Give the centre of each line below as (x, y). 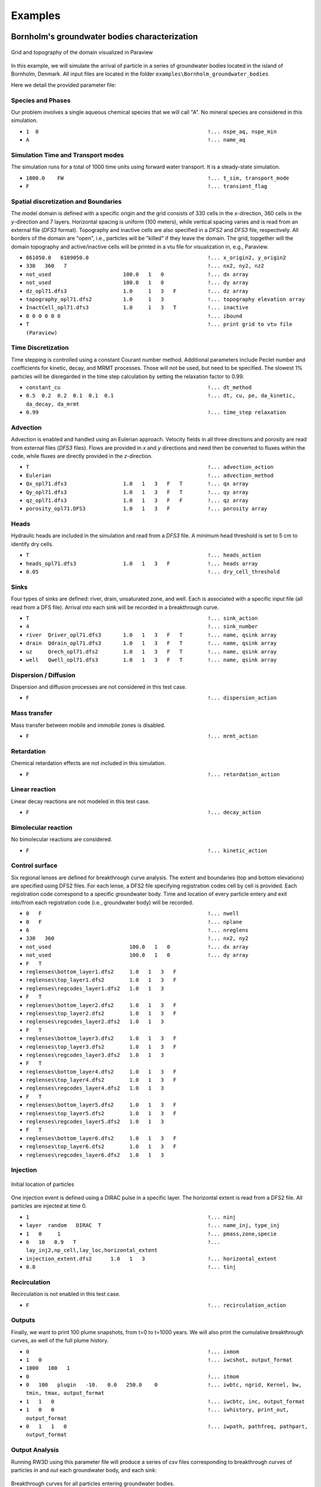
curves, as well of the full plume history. (60, 1341)
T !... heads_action (144, 555)
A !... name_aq (136, 140)
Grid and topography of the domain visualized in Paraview (82, 52)
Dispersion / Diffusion (43, 675)
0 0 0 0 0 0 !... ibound (134, 316)
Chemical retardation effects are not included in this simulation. (89, 763)
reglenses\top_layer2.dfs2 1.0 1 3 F (101, 1013)
